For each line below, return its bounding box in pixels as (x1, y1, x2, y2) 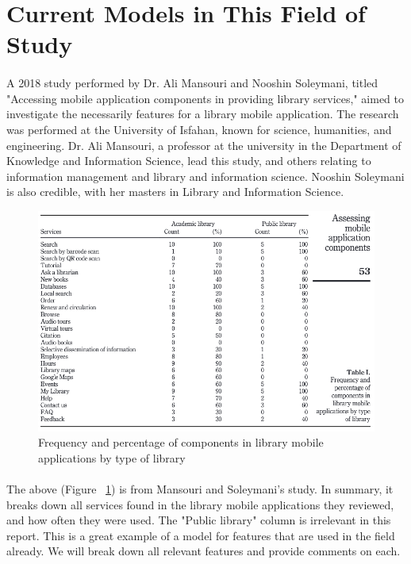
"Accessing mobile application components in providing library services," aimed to (6, 90, 405, 106)
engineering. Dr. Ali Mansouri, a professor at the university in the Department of (6, 136, 401, 153)
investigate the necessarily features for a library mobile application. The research (6, 106, 399, 122)
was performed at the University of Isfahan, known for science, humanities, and (6, 121, 392, 137)
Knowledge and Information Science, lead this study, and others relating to (6, 152, 371, 169)
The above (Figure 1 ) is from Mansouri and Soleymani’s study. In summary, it (6, 480, 394, 497)
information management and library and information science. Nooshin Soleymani (6, 167, 405, 184)
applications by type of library (38, 449, 186, 466)
